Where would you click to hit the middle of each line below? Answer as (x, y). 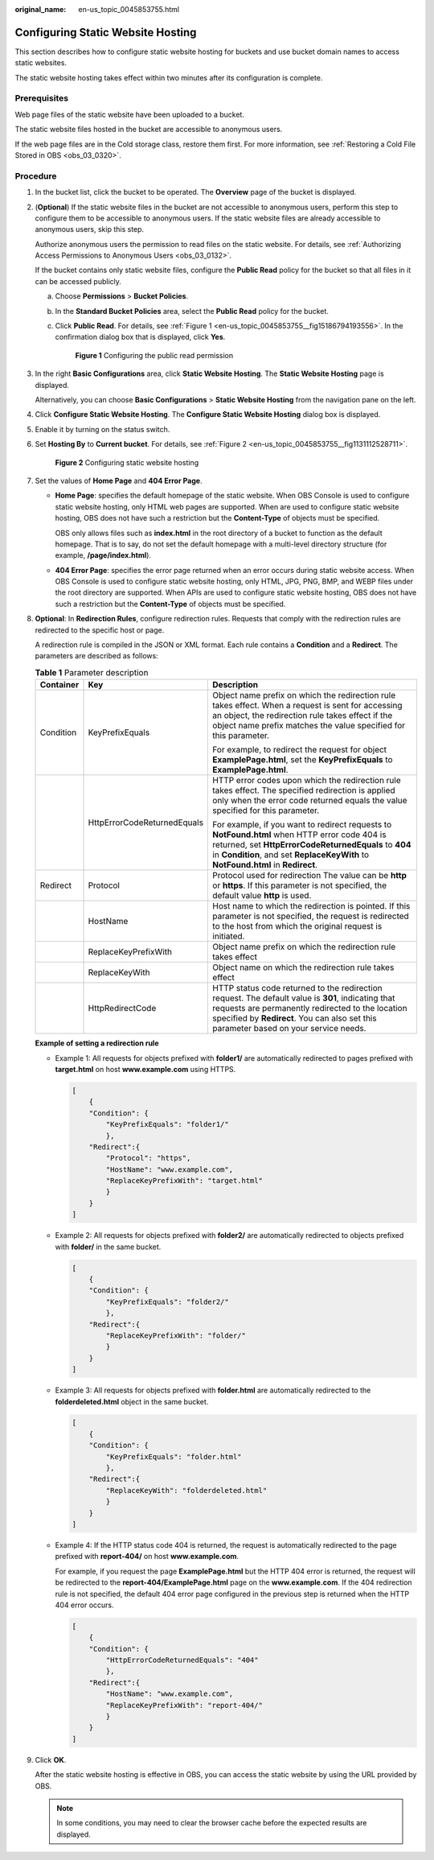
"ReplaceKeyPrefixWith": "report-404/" (184, 1705)
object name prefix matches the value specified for (309, 726)
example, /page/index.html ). (103, 555)
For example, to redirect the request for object (300, 750)
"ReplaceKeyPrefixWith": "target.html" (184, 1181)
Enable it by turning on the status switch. (102, 429)
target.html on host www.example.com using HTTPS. (145, 1069)
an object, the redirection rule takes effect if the (303, 716)
